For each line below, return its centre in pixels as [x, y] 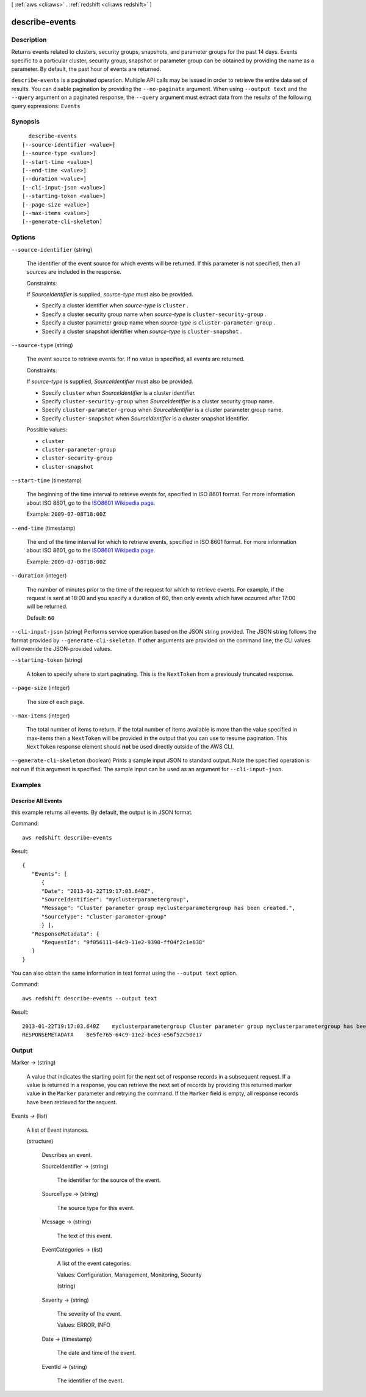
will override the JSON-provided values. [62, 648]
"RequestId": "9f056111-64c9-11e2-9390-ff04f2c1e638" [123, 942]
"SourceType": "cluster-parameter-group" [104, 916]
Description [29, 40]
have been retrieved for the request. [72, 1102]
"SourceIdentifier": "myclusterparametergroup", [115, 899]
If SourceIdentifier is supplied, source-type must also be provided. [110, 295]
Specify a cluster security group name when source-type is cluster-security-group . [154, 314]
